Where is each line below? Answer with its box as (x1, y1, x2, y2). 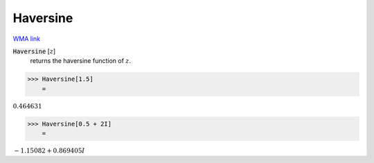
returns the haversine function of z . (30, 57, 132, 65)
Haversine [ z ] (12, 47, 56, 55)
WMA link (12, 35, 41, 43)
